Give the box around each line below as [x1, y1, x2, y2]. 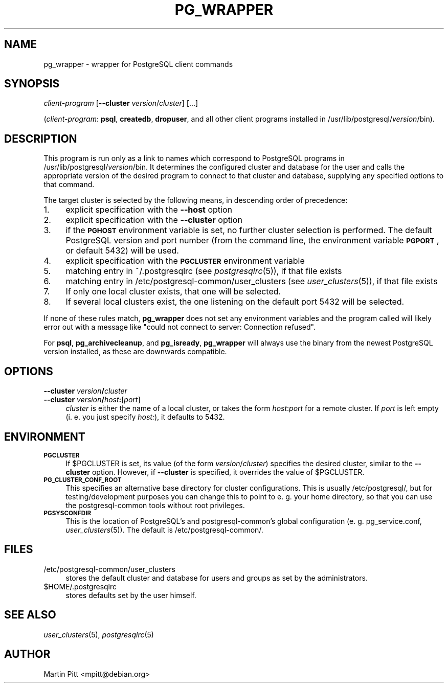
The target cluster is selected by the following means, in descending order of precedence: [43, 196, 348, 205]
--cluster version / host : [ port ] [43, 395, 141, 404]
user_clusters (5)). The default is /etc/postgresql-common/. [65, 525, 263, 534]
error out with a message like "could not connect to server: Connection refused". [43, 323, 316, 332]
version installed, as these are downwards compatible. [43, 347, 227, 356]
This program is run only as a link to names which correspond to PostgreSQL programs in [43, 154, 345, 163]
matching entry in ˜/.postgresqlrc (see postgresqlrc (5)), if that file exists [65, 266, 342, 277]
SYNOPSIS [4, 77, 60, 90]
